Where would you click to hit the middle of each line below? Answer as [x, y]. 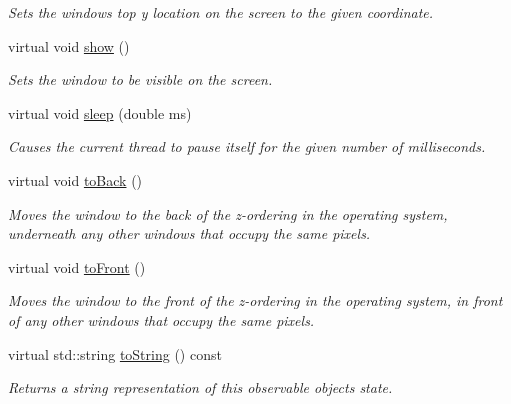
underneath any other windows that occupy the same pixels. [189, 233]
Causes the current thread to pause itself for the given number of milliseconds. [247, 146]
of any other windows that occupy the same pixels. [161, 319]
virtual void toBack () [75, 179]
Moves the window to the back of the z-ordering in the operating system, [228, 213]
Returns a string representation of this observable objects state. [200, 387]
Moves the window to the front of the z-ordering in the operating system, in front [255, 300]
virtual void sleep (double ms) [100, 112]
